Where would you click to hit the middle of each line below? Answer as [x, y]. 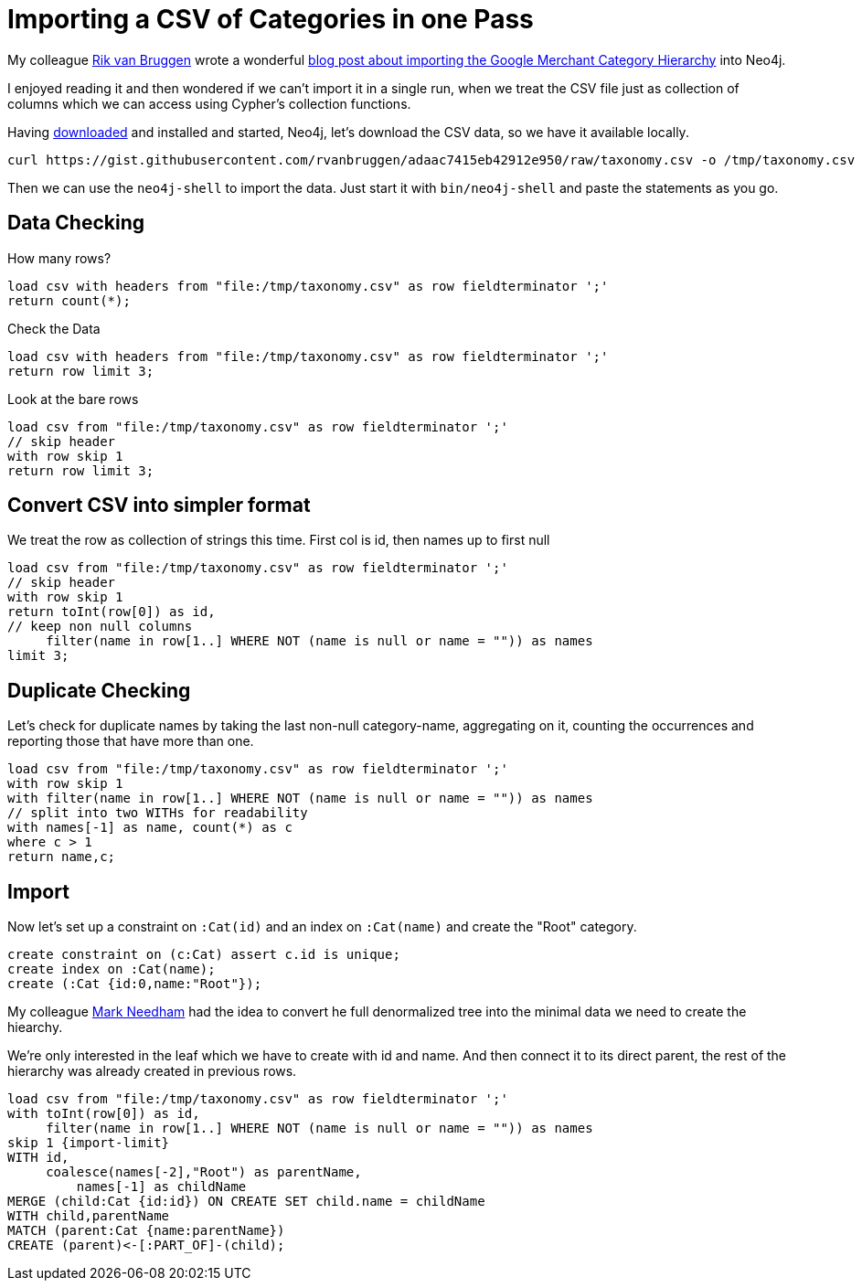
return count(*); [69, 300]
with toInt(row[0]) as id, [104, 1114]
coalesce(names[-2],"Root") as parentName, [204, 1172]
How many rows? [59, 258]
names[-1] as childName [161, 1187]
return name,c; [62, 857]
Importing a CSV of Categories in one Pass [271, 19]
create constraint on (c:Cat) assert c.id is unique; [204, 955]
